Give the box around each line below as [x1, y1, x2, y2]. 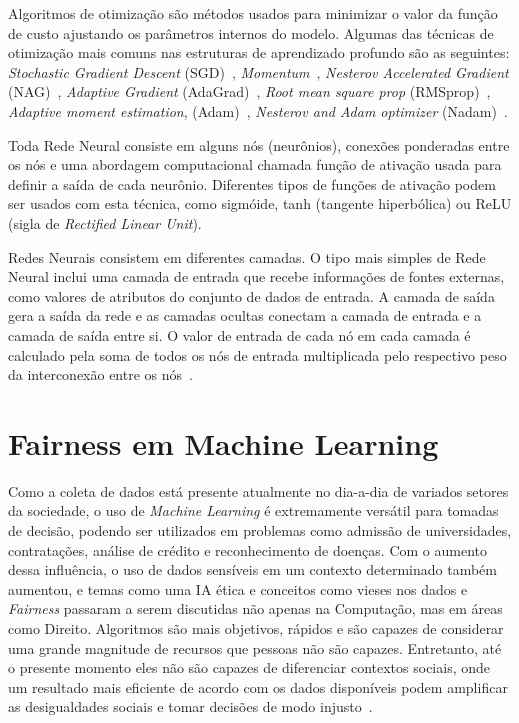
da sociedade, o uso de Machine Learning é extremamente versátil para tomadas [8, 500, 499, 521]
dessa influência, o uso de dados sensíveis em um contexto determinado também [8, 559, 497, 580]
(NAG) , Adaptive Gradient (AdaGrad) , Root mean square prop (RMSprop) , [8, 81, 491, 102]
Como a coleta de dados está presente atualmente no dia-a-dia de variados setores [8, 480, 509, 501]
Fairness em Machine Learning [8, 422, 439, 463]
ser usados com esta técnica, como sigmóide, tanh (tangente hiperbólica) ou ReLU [8, 193, 512, 214]
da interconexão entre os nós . [8, 364, 193, 385]
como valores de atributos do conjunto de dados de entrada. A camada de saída [8, 285, 495, 306]
